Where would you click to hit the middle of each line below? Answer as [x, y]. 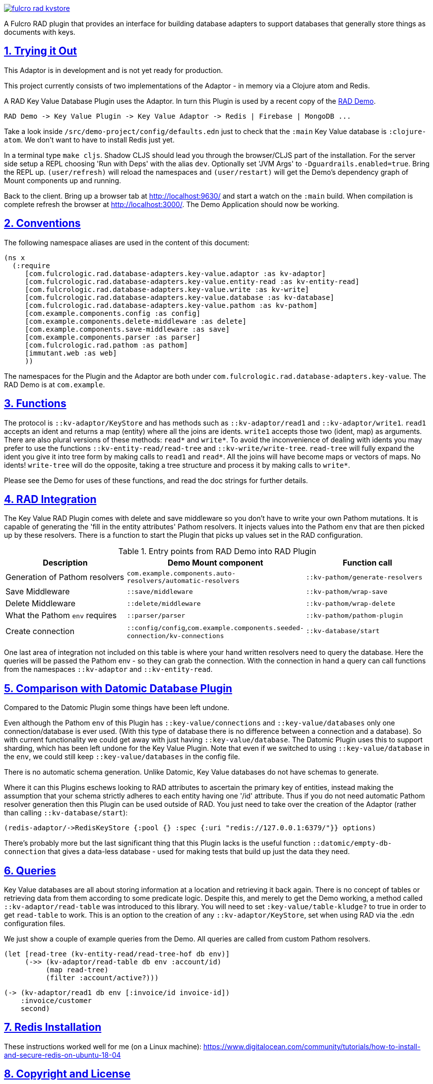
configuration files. [35, 924]
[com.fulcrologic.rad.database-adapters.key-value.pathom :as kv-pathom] [171, 305]
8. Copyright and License [67, 1074]
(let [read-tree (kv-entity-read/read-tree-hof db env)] [117, 954]
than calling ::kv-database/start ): [66, 813]
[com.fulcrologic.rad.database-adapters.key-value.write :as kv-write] [167, 289]
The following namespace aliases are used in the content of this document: [127, 242]
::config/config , [157, 627]
